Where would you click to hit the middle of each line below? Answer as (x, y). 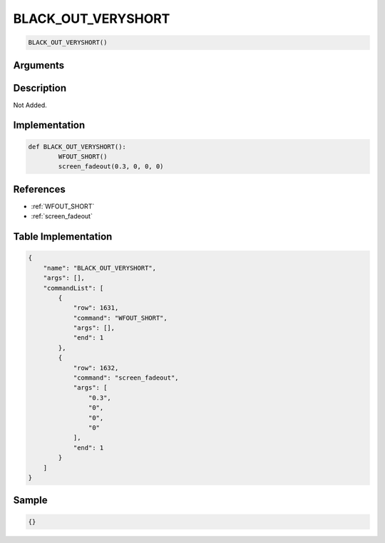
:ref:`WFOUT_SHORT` (63, 206)
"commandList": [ (73, 288)
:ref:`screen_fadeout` (62, 216)
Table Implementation (63, 237)
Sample (30, 501)
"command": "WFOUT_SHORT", (120, 318)
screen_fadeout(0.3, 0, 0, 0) (111, 167)
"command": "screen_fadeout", (126, 378)
